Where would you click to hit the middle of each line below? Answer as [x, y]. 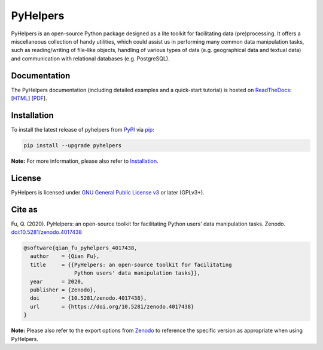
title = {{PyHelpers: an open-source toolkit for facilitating [131, 264]
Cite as [25, 209]
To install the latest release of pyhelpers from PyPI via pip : [83, 129]
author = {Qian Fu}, [65, 256]
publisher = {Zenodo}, [63, 290]
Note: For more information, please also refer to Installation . [85, 161]
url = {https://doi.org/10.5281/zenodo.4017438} [112, 306]
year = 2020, [57, 281]
